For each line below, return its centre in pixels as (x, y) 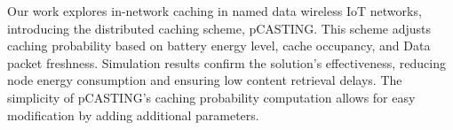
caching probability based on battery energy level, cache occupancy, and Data (219, 46)
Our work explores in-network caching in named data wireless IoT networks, (215, 11)
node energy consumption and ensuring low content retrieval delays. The (205, 80)
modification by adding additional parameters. (133, 115)
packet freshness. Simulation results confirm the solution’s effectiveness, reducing (226, 62)
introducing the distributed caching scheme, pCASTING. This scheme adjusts (219, 28)
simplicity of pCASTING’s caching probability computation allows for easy (211, 97)
